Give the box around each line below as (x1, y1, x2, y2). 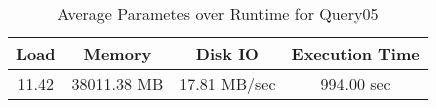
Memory (83, 42, 152, 65)
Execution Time (291, 42, 420, 65)
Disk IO (195, 42, 259, 65)
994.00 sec (320, 72, 391, 95)
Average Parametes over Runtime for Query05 (57, 2, 379, 25)
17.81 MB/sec (179, 72, 276, 95)
